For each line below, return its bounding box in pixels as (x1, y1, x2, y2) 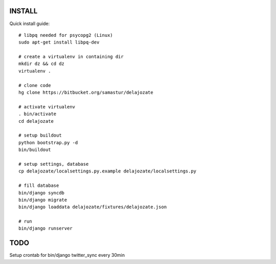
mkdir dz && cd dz (18, 61, 65, 67)
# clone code (18, 82, 51, 88)
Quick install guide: (9, 20, 50, 27)
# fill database (18, 183, 59, 189)
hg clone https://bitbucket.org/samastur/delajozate (18, 90, 153, 96)
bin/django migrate (18, 197, 67, 203)
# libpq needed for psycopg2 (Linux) (18, 32, 113, 38)
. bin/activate (18, 111, 57, 117)
